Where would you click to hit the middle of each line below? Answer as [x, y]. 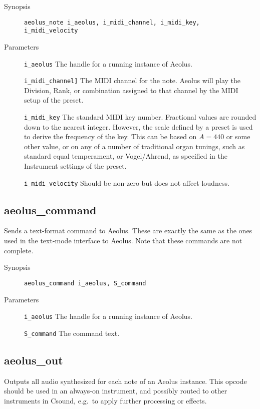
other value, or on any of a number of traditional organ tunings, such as [135, 146]
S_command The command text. [72, 333]
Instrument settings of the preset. [75, 166]
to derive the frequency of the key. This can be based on [110, 136]
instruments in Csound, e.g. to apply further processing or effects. [105, 400]
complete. [19, 250]
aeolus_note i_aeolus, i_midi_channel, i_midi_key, [112, 22]
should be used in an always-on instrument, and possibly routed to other [116, 391]
